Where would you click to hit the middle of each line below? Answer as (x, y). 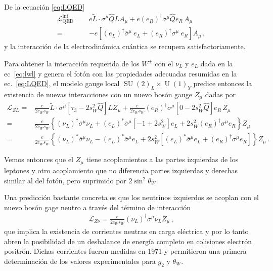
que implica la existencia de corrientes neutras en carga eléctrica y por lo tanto (126, 231)
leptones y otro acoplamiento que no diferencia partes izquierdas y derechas (121, 170)
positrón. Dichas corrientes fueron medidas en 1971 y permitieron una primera (125, 251)
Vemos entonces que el (39, 159)
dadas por (220, 94)
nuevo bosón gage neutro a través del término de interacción (97, 207)
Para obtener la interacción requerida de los (72, 63)
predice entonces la (223, 83)
